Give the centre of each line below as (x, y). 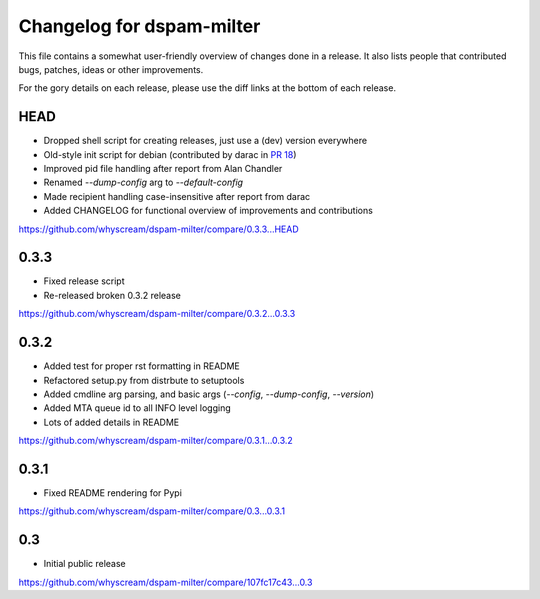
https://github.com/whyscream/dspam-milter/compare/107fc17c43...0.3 (165, 582)
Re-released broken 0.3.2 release (112, 295)
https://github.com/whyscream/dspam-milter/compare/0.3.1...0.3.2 (156, 441)
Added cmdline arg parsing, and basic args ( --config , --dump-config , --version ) (209, 394)
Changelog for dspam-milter (139, 26)
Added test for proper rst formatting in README (141, 366)
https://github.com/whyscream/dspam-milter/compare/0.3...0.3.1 (151, 511)
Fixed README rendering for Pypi (112, 493)
